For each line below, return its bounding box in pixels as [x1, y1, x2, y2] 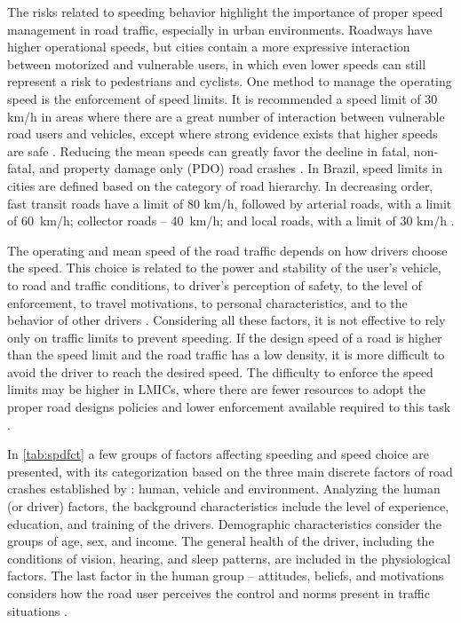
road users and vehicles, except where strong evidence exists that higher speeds [7, 124, 438, 143]
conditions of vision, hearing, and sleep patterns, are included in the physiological [7, 548, 451, 567]
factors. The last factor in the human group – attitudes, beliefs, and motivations [7, 566, 444, 585]
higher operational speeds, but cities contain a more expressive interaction [7, 37, 410, 56]
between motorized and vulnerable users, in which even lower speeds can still [7, 54, 426, 73]
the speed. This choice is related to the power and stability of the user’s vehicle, [7, 258, 441, 277]
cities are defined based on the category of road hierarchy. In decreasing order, [7, 176, 433, 194]
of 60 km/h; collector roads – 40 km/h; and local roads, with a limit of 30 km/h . [7, 211, 455, 230]
